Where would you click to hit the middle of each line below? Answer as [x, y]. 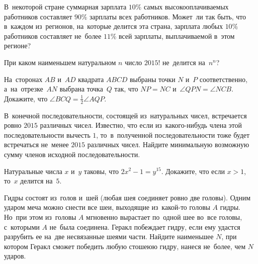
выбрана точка [82, 89]
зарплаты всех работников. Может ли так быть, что [168, 16]
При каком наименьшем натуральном [60, 62]
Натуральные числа [33, 171]
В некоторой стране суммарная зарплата [65, 6]
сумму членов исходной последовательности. [72, 154]
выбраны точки [152, 79]
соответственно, [223, 79]
